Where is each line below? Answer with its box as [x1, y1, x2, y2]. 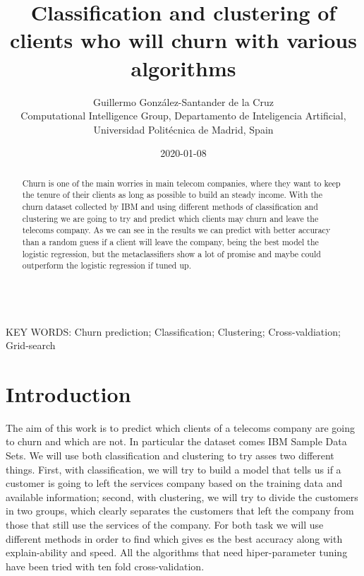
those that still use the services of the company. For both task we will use [6, 517, 324, 531]
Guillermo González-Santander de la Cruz [93, 94, 274, 109]
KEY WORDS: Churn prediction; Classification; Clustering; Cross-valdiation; [6, 324, 341, 339]
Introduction [6, 379, 131, 408]
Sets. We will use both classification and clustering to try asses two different [6, 448, 334, 463]
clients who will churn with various [10, 25, 357, 54]
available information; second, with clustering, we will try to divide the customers [6, 489, 358, 504]
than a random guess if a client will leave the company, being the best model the [22, 235, 319, 247]
